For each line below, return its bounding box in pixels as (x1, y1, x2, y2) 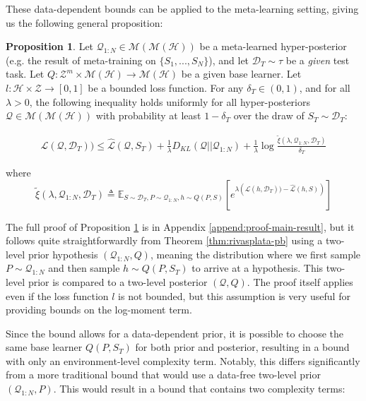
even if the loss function (6, 288, 109, 303)
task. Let (6, 66, 45, 81)
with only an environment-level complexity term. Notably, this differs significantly (6, 353, 360, 368)
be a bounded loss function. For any (88, 80, 244, 95)
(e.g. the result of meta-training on (6, 52, 156, 67)
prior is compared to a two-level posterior (28, 274, 208, 289)
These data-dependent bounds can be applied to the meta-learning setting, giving (6, 1, 359, 16)
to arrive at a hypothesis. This (191, 261, 324, 275)
